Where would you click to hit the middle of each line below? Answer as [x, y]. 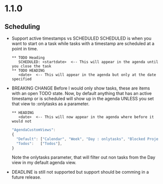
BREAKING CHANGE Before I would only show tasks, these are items [81, 88]
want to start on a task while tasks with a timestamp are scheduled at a [83, 44]
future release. [26, 177]
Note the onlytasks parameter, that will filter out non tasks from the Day [83, 158]
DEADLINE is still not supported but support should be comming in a [80, 172]
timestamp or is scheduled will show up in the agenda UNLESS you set [83, 99]
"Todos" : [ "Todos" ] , [39, 143]
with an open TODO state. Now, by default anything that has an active [81, 93]
